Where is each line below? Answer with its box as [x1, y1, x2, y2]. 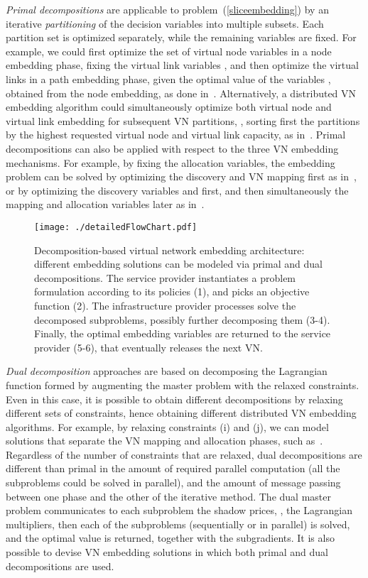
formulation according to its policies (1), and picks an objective [34, 284, 310, 299]
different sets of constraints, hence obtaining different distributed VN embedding [6, 405, 357, 420]
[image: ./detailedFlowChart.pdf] [34, 222, 197, 232]
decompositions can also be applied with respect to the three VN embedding [6, 141, 339, 156]
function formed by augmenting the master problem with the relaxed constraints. [6, 377, 359, 392]
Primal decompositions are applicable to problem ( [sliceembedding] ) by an [6, 2, 329, 16]
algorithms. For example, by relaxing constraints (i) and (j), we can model [6, 419, 329, 434]
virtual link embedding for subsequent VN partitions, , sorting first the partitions [6, 113, 360, 128]
